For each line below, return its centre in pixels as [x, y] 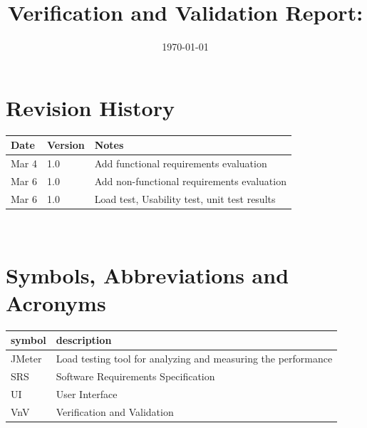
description [84, 340]
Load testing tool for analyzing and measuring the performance [194, 359]
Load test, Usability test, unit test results [185, 198]
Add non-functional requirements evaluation [190, 181]
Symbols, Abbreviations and [148, 275]
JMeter [26, 359]
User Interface [87, 393]
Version [66, 145]
